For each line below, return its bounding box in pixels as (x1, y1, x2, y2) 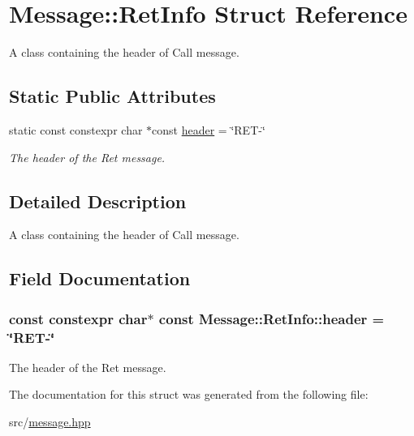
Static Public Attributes (9, 83, 216, 109)
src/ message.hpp (9, 413, 91, 430)
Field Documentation (9, 266, 191, 291)
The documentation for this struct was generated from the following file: (9, 386, 369, 403)
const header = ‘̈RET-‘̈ (152, 121, 265, 138)
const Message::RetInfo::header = (158, 308, 385, 328)
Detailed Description (9, 188, 187, 213)
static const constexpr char (9, 121, 143, 138)
